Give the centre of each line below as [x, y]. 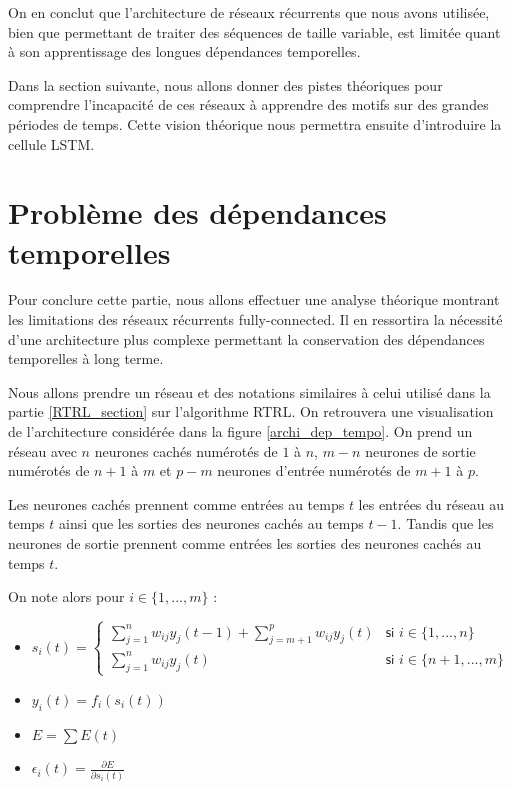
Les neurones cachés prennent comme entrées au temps [176, 503]
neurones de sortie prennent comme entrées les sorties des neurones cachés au [245, 543]
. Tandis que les [445, 523]
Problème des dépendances [197, 212]
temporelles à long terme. [86, 358]
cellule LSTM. [51, 143]
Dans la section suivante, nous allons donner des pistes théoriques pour [225, 84]
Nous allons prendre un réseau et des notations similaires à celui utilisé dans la [249, 391]
